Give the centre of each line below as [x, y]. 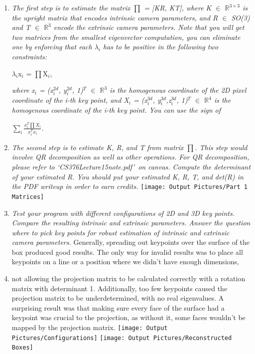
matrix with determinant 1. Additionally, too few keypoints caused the [120, 288]
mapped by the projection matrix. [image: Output [90, 327]
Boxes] [22, 348]
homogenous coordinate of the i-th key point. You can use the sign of [116, 110]
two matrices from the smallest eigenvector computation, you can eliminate [126, 37]
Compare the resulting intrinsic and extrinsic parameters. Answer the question [131, 223]
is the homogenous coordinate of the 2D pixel [178, 90]
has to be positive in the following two [160, 47]
